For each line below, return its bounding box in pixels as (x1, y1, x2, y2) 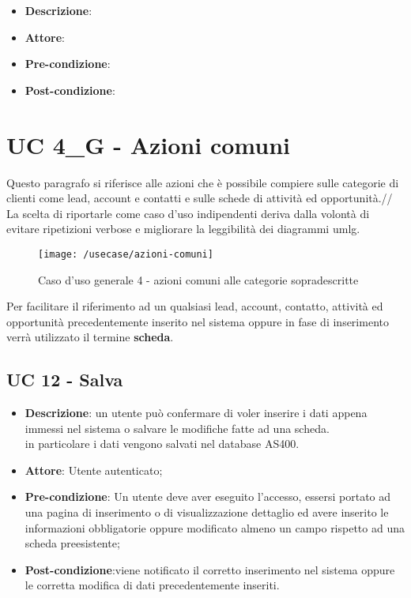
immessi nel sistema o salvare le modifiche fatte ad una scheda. (25, 419, 330, 436)
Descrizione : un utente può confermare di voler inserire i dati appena (25, 404, 368, 421)
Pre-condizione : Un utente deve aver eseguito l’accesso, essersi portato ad (25, 488, 391, 505)
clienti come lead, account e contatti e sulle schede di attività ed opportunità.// (6, 190, 393, 206)
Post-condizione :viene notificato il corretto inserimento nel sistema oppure (25, 561, 395, 577)
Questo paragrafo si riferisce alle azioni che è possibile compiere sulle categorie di (6, 174, 399, 190)
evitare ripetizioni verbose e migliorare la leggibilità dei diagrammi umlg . (6, 220, 360, 237)
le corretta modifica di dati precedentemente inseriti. (25, 577, 280, 593)
